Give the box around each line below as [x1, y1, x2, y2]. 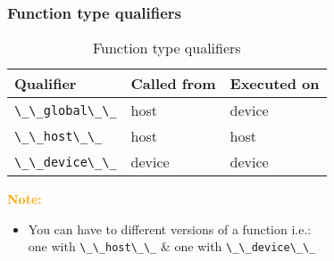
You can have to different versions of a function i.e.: [28, 219, 312, 238]
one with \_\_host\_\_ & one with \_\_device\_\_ [28, 237, 316, 256]
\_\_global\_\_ [14, 102, 117, 118]
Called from [130, 73, 216, 94]
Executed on [230, 73, 320, 94]
